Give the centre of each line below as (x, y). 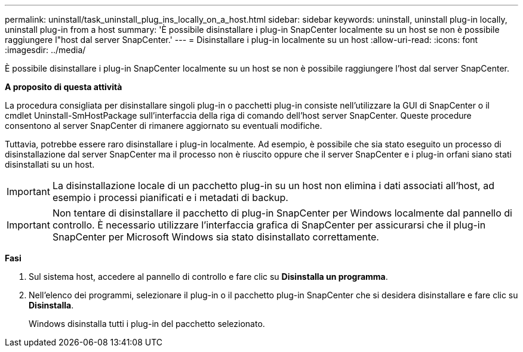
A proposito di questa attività (64, 87)
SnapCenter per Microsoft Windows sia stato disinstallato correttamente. (216, 237)
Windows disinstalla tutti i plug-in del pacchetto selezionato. (147, 324)
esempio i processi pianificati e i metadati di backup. (170, 197)
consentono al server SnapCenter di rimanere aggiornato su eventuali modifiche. (164, 126)
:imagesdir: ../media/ (45, 50)
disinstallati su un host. (50, 164)
